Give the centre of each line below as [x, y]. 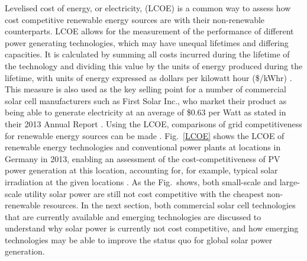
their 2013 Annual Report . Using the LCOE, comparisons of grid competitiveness [153, 123]
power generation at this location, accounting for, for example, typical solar [141, 170]
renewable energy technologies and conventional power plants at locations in [143, 147]
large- [290, 181]
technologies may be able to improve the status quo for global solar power [139, 239]
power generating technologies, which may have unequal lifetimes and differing [147, 42]
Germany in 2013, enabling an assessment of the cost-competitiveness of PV [143, 158]
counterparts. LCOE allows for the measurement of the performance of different [149, 31]
